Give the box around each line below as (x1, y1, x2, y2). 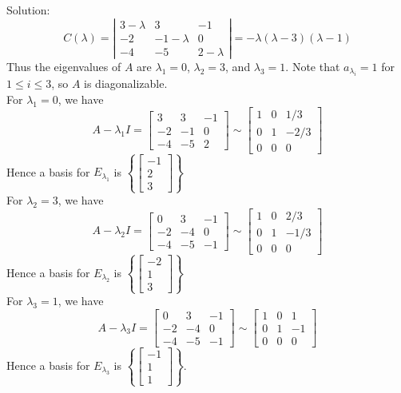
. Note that (285, 58, 340, 74)
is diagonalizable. (84, 75, 168, 92)
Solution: (6, 2, 50, 18)
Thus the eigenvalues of (6, 58, 121, 74)
